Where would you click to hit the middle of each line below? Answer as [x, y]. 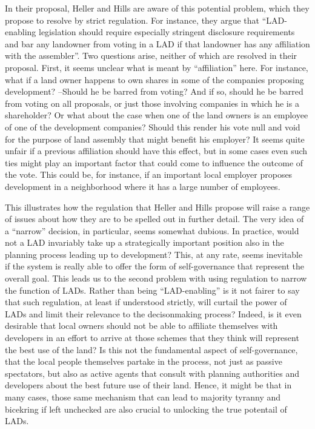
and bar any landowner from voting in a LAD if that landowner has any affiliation [157, 43]
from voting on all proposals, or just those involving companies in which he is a [152, 103]
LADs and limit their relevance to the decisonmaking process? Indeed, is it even [153, 313]
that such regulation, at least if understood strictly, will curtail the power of [146, 302]
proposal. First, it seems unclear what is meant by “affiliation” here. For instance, [157, 67]
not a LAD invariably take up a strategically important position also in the [144, 242]
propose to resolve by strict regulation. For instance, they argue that [132, 20]
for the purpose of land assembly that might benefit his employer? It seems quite [155, 139]
